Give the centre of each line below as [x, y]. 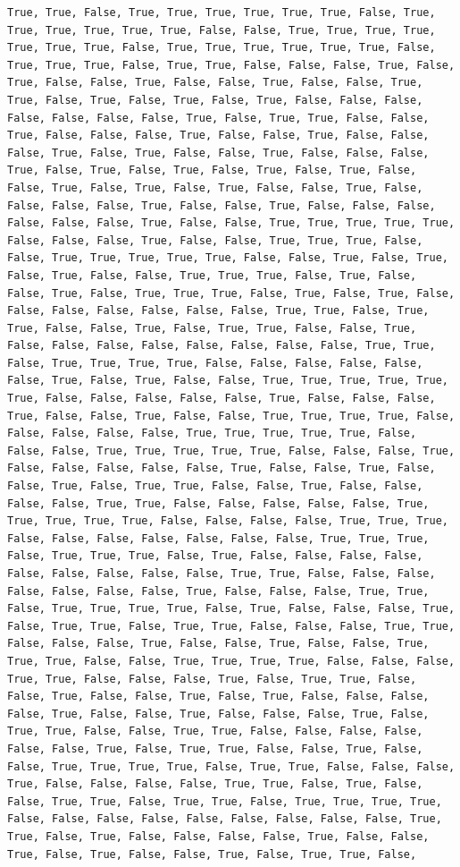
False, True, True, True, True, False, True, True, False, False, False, [231, 766]
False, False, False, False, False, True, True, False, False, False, [222, 574]
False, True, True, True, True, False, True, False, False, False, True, [231, 609]
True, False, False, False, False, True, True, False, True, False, [215, 784]
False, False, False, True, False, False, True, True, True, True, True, [231, 223]
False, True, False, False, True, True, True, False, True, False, [212, 275]
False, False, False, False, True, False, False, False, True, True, [218, 591]
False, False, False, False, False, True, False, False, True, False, [222, 468]
